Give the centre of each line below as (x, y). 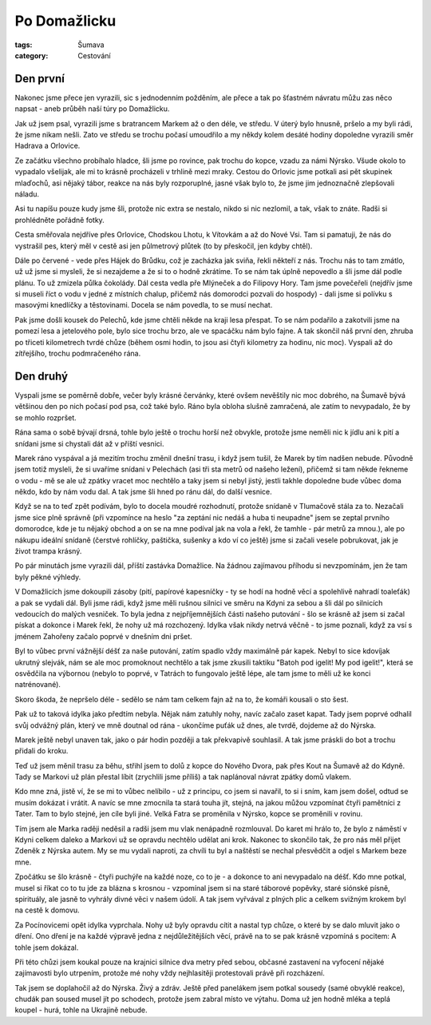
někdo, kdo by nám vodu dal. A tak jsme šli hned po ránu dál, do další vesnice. (143, 492)
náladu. (27, 194)
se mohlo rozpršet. (46, 417)
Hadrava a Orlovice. (47, 146)
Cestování (94, 55)
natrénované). (38, 685)
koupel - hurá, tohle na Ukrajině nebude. (81, 1010)
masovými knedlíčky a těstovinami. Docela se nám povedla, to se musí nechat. (144, 305)
